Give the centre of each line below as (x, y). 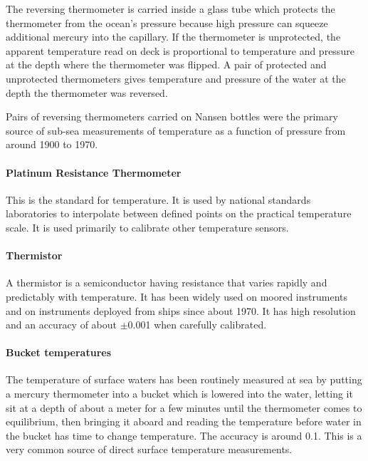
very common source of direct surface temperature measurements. (149, 449)
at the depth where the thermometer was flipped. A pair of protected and (166, 64)
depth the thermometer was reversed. (87, 92)
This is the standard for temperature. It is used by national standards (158, 199)
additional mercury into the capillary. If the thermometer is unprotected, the (173, 37)
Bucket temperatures (59, 352)
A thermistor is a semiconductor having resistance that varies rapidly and (167, 283)
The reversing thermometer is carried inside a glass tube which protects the (170, 9)
